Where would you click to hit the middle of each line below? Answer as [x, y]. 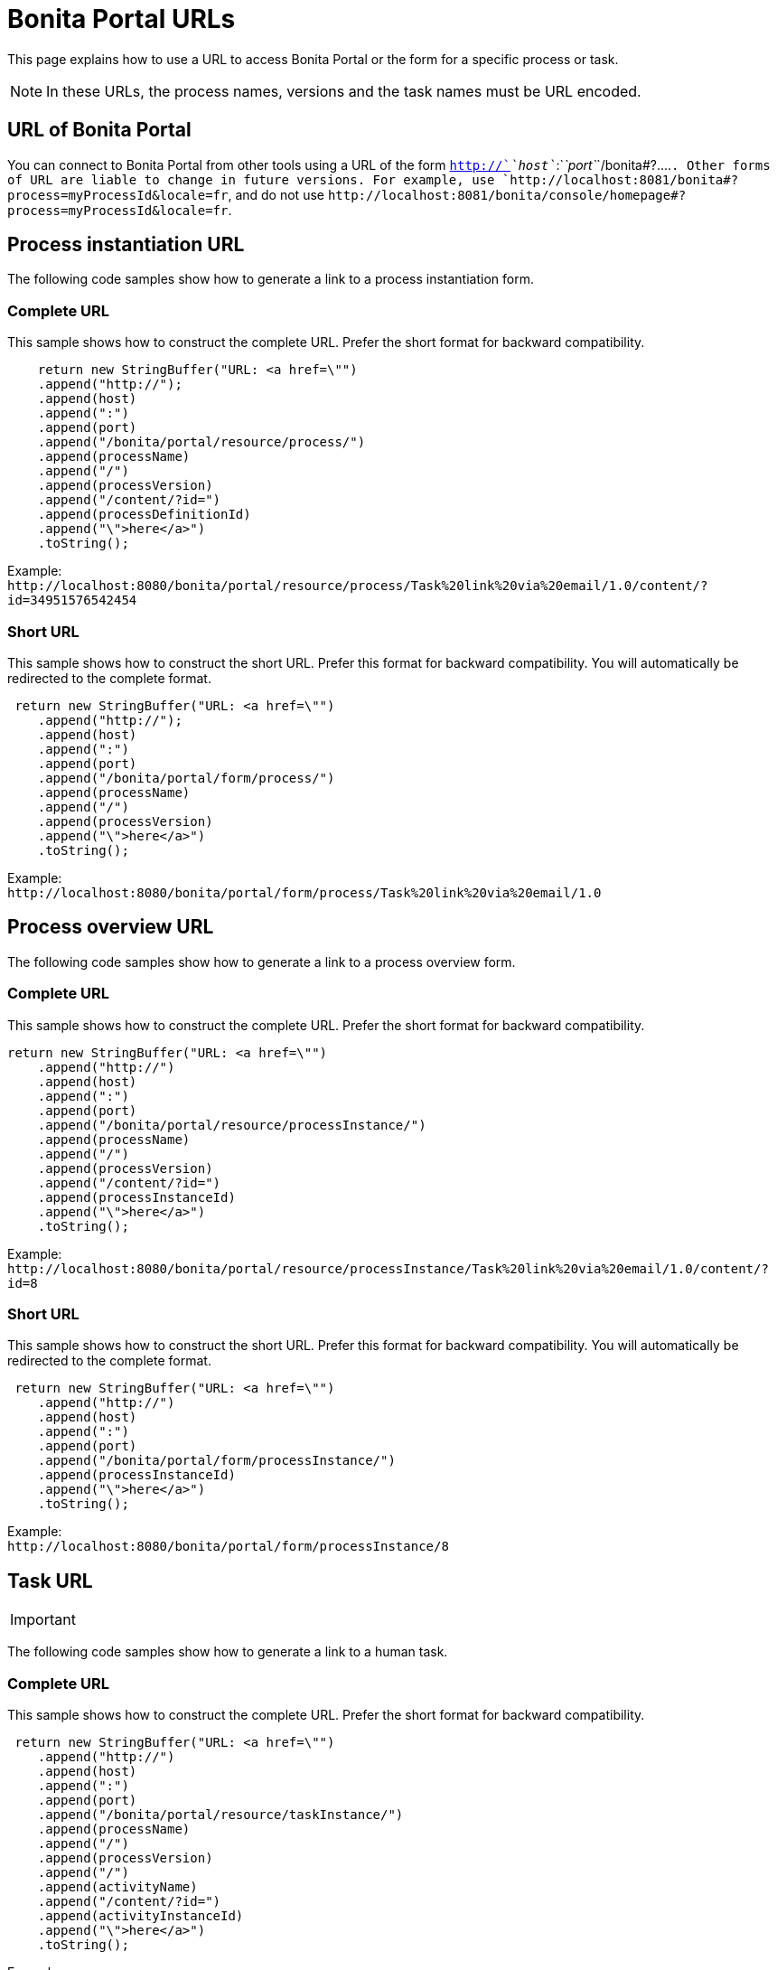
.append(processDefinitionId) [144, 515]
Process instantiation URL [126, 245]
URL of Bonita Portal [99, 130]
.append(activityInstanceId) [140, 1915]
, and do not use [276, 194]
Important [43, 1620]
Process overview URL [111, 927]
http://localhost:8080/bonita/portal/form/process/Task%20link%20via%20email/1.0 [304, 892]
